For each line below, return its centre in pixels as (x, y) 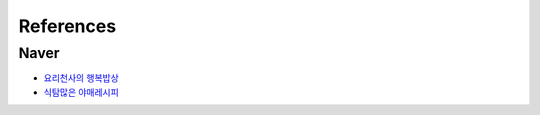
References (67, 26)
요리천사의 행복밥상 (81, 78)
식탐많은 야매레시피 (81, 92)
